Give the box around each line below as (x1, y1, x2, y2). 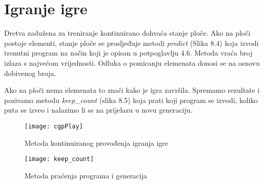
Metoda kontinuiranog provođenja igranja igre (24, 137, 168, 148)
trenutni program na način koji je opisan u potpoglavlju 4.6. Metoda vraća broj (4, 47, 253, 58)
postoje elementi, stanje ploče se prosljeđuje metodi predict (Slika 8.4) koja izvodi (4, 37, 259, 48)
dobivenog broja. (4, 67, 56, 78)
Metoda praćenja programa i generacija (24, 170, 147, 180)
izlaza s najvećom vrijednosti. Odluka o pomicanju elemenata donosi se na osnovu (4, 57, 260, 68)
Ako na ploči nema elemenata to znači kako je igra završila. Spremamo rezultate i (4, 85, 260, 95)
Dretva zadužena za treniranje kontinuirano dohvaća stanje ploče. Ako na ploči (4, 28, 251, 38)
